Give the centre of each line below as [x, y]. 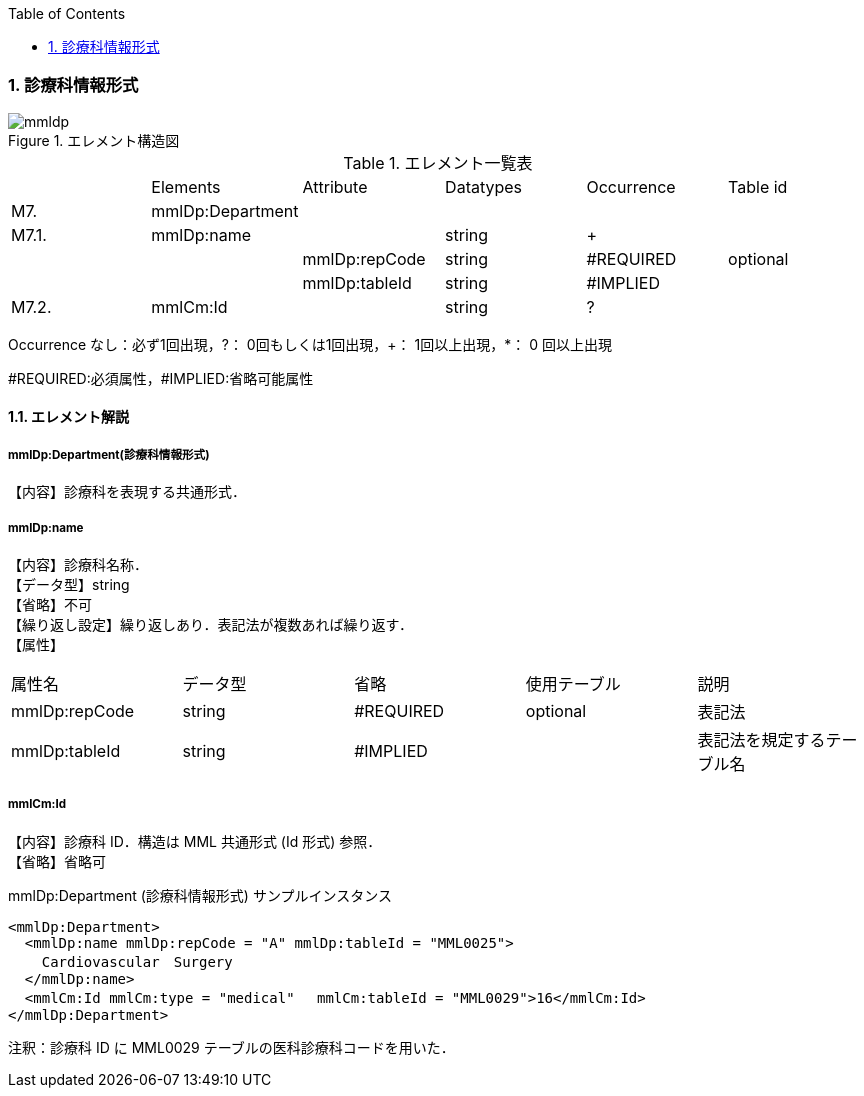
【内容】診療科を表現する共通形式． [127, 492]
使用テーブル [573, 683]
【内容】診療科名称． [78, 564]
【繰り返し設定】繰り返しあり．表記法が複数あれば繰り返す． [210, 624]
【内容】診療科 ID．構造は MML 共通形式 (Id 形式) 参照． [195, 841]
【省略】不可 [50, 604]
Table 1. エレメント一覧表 [438, 162]
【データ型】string [69, 584]
